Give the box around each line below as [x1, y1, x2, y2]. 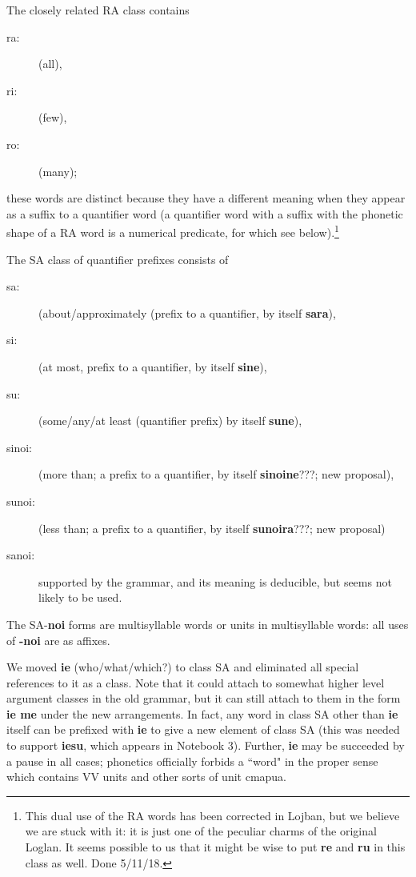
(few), [38, 109, 67, 126]
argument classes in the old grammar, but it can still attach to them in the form [6, 690, 401, 707]
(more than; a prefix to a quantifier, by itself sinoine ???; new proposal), [38, 466, 394, 483]
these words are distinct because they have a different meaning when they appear [6, 190, 406, 206]
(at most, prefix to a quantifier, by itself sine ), [38, 358, 267, 374]
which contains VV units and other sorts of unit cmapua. [6, 768, 287, 785]
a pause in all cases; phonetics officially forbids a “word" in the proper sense [6, 752, 378, 769]
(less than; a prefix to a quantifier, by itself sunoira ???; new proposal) [38, 519, 386, 536]
